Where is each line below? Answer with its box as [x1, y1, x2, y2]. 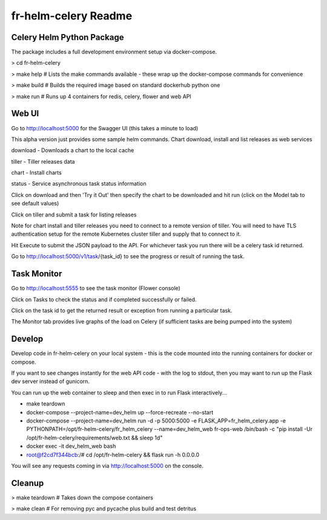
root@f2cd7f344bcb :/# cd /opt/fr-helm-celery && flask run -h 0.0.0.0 [26, 451, 200, 458]
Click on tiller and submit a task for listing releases [11, 211, 137, 218]
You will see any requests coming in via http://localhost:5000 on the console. [11, 462, 204, 469]
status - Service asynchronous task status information [11, 180, 147, 187]
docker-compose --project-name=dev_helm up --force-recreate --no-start [26, 408, 214, 416]
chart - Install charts [11, 169, 62, 176]
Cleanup [11, 478, 44, 488]
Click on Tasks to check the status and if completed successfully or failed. [11, 296, 197, 303]
